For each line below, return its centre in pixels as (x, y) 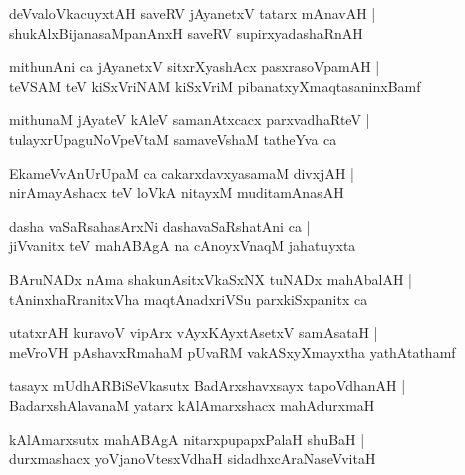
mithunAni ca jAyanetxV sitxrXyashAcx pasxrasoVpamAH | (194, 66)
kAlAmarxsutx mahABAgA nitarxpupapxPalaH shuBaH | (187, 438)
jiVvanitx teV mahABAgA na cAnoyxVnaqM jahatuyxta (182, 245)
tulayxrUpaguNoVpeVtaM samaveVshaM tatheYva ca (173, 138)
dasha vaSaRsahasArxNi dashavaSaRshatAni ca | (160, 225)
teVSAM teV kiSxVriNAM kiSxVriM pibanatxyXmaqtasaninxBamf (215, 85)
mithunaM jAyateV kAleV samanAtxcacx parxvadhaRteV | (189, 119)
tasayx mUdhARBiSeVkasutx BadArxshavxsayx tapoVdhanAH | (207, 385)
